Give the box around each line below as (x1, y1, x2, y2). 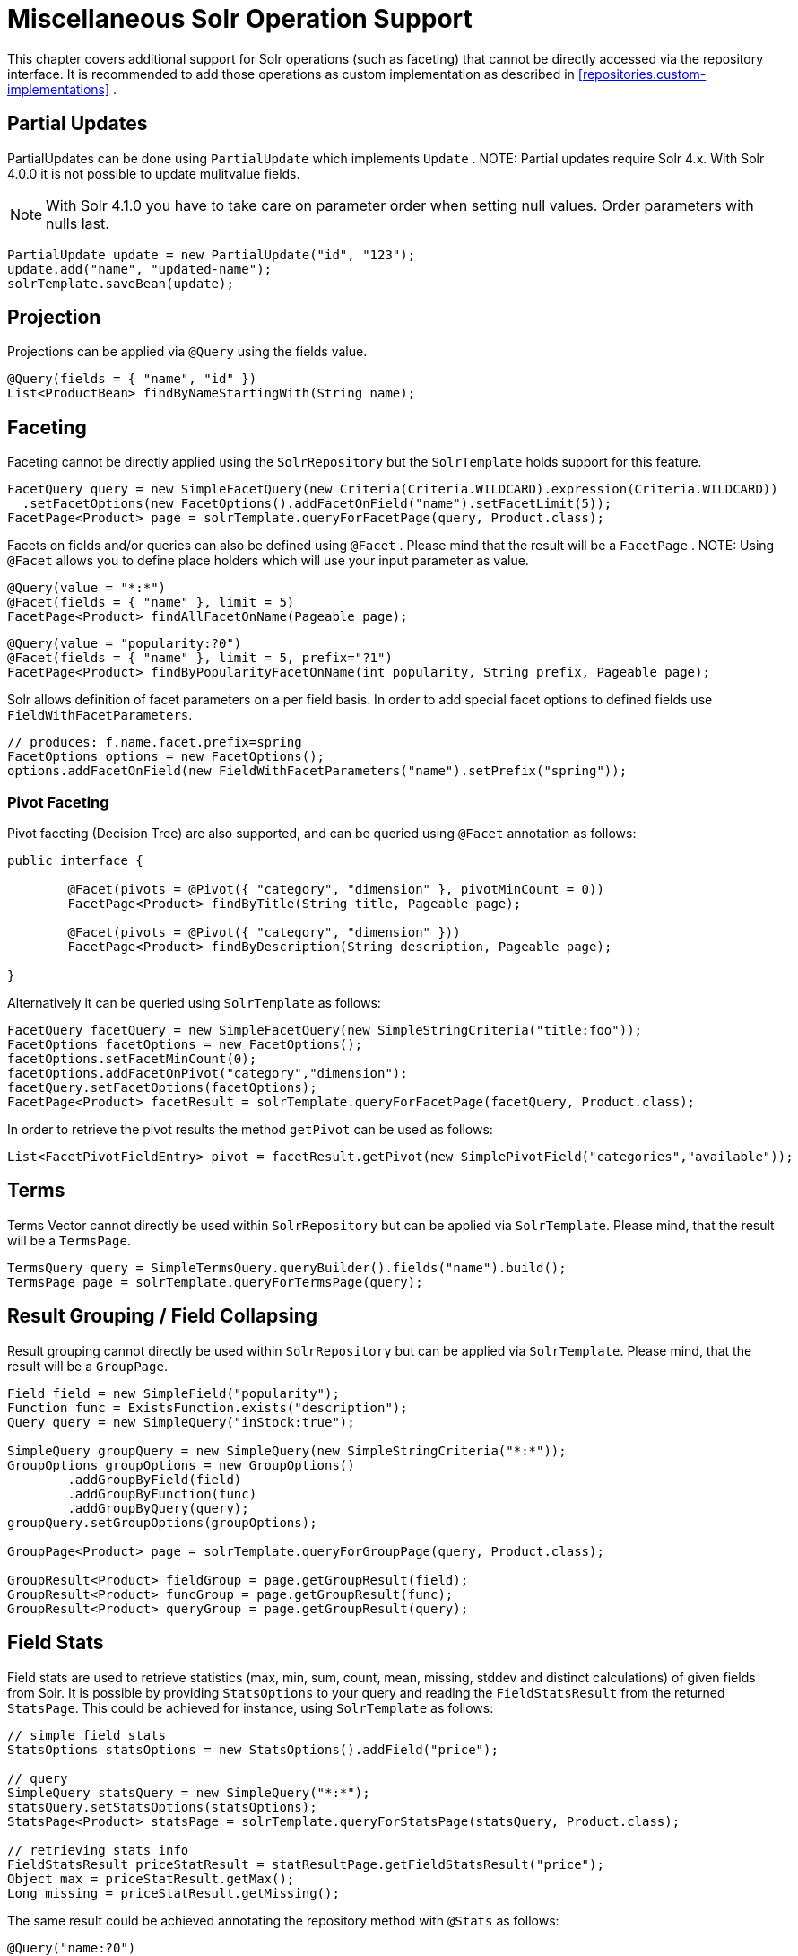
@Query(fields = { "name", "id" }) (7, 371, 257, 387)
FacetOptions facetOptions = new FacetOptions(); (7, 1037, 363, 1052)
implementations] (7, 81, 110, 97)
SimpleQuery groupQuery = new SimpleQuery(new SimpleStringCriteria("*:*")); (7, 1443, 567, 1458)
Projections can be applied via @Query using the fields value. (7, 344, 368, 360)
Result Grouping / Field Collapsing (7, 1305, 318, 1328)
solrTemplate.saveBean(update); (7, 275, 234, 291)
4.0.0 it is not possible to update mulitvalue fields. (7, 165, 300, 181)
